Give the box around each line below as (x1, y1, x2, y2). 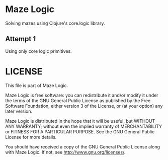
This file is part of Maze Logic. (5, 82, 68, 89)
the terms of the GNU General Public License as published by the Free (5, 97, 151, 104)
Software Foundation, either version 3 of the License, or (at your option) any (5, 103, 163, 109)
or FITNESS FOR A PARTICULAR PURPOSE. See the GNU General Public (5, 128, 155, 134)
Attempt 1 (5, 35, 36, 43)
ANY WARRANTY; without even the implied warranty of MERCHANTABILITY (5, 123, 162, 129)
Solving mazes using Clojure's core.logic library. (5, 20, 105, 26)
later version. (5, 108, 33, 114)
